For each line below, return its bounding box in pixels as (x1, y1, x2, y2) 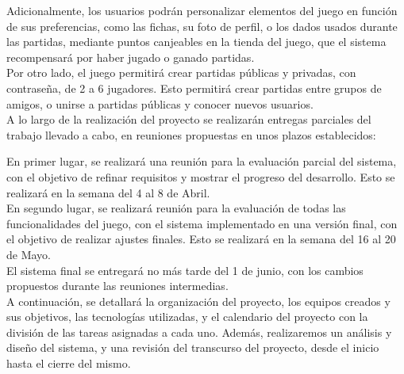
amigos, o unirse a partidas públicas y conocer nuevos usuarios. (6, 95, 314, 112)
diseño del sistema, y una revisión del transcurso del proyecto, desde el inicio (6, 339, 379, 356)
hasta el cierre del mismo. (6, 355, 131, 372)
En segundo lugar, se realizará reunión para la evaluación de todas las (6, 200, 346, 216)
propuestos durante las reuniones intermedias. (6, 277, 229, 294)
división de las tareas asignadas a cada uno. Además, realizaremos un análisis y (6, 323, 392, 340)
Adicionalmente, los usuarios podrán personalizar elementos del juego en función (6, 2, 398, 18)
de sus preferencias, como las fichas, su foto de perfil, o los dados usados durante (6, 17, 398, 34)
